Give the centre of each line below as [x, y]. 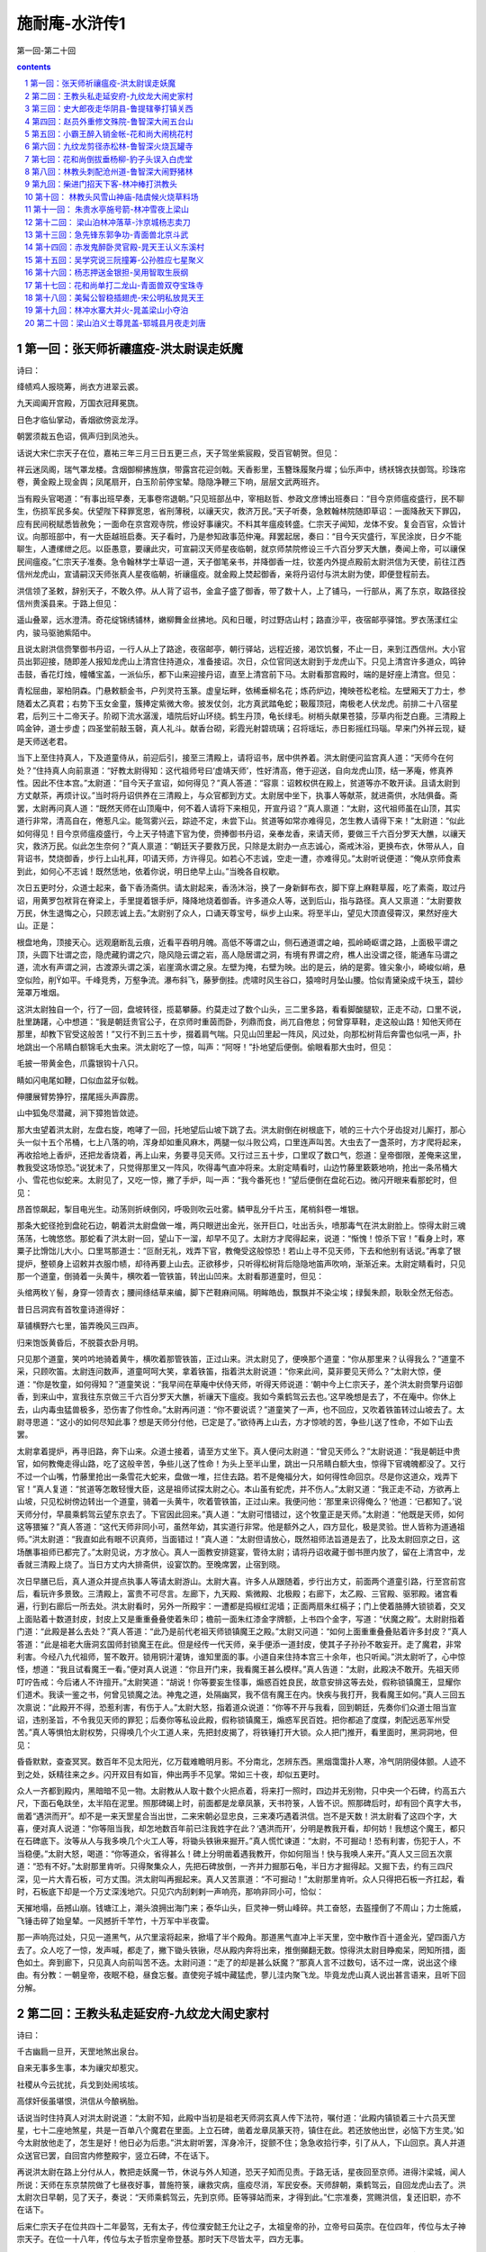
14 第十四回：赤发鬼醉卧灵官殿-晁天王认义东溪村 [115, 247]
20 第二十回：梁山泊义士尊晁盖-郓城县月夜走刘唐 [115, 322]
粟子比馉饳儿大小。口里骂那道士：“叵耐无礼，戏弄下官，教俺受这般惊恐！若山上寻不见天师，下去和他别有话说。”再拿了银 [239, 1251]
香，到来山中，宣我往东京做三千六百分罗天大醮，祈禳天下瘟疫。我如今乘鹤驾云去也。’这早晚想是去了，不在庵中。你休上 [236, 1397]
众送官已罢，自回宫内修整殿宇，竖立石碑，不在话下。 [115, 2155]
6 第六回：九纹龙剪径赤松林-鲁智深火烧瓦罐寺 [109, 146]
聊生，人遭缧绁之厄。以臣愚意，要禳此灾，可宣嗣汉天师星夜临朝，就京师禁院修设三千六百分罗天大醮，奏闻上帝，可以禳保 [241, 549]
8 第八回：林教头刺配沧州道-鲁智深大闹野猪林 [109, 172]
